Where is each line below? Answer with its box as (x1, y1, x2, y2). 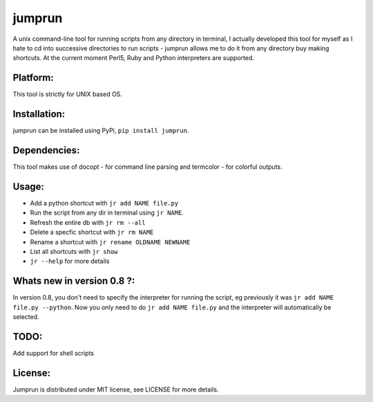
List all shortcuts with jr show (30, 247, 118, 255)
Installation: (12, 108, 66, 120)
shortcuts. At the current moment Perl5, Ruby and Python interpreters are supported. (12, 54, 255, 62)
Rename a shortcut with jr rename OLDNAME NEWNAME (30, 237, 191, 246)
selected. (12, 312, 39, 321)
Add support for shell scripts (12, 349, 95, 357)
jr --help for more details (30, 257, 110, 266)
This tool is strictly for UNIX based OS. (12, 90, 122, 98)
